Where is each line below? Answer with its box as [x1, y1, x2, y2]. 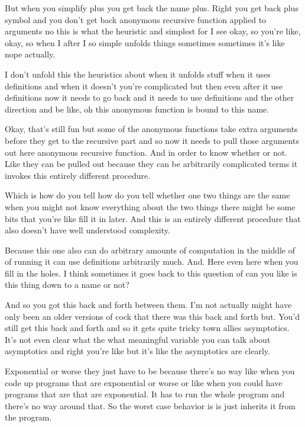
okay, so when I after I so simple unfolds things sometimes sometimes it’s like [5, 36, 285, 49]
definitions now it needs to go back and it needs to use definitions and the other [5, 91, 294, 104]
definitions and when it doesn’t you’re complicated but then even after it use [5, 79, 283, 92]
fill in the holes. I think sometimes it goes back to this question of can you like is [5, 267, 297, 279]
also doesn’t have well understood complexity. [5, 224, 170, 236]
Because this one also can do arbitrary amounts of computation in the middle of [5, 243, 296, 256]
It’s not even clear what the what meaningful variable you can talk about [5, 333, 271, 345]
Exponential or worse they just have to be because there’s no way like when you [5, 365, 295, 377]
